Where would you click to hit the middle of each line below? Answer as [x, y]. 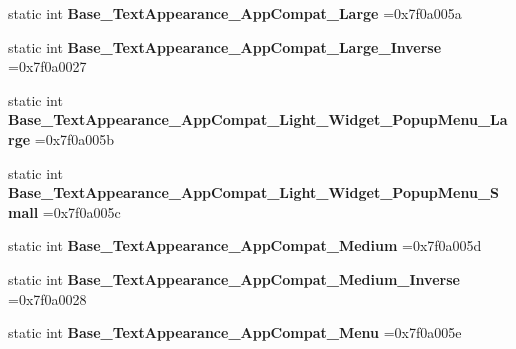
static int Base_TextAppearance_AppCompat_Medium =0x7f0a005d [245, 245]
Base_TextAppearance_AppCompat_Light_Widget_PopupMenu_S [254, 192]
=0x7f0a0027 [47, 66]
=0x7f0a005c [81, 211]
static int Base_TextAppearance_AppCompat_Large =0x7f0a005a [235, 13]
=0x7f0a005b [74, 138]
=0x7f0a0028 [47, 298]
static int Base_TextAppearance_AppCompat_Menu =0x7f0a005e [235, 332]
